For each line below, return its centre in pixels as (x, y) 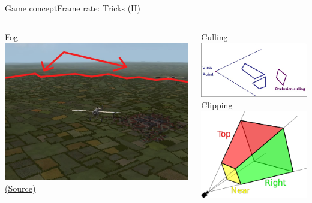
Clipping (217, 105)
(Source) (20, 188)
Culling (214, 36)
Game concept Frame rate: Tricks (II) (73, 8)
